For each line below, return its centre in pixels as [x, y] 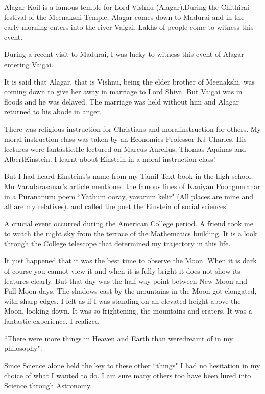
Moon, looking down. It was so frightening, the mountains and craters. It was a [128, 311]
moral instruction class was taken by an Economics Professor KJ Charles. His [125, 139]
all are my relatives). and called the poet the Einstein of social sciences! [116, 206]
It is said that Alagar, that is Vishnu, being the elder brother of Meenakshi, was [130, 81]
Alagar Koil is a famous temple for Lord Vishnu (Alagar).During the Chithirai [127, 7]
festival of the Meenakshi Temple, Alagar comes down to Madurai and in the [124, 17]
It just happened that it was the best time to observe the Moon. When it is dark [130, 261]
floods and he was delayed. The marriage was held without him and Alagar [122, 101]
